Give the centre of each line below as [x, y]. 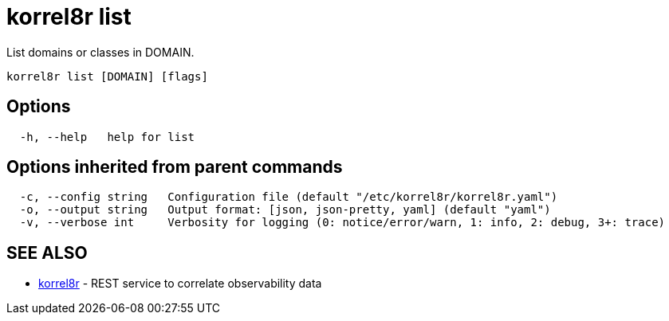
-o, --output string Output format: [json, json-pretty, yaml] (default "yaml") [285, 210]
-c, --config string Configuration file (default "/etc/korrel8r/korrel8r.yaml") [289, 197]
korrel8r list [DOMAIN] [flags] [107, 76]
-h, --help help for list [107, 137]
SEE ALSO [47, 252]
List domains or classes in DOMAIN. [100, 52]
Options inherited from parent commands [175, 167]
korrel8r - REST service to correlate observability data [180, 284]
